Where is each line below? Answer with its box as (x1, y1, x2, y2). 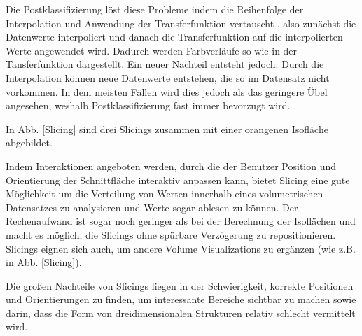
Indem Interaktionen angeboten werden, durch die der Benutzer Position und (6, 158, 337, 173)
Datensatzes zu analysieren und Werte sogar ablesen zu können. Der (6, 199, 298, 214)
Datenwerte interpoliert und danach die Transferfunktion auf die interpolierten (6, 29, 343, 44)
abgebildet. (6, 135, 53, 150)
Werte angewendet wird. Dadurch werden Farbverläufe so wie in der (6, 43, 298, 57)
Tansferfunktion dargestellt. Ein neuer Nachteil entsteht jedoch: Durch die (6, 57, 324, 71)
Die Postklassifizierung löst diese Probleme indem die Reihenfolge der (6, 2, 304, 16)
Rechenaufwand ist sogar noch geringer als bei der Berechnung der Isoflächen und (6, 213, 356, 228)
